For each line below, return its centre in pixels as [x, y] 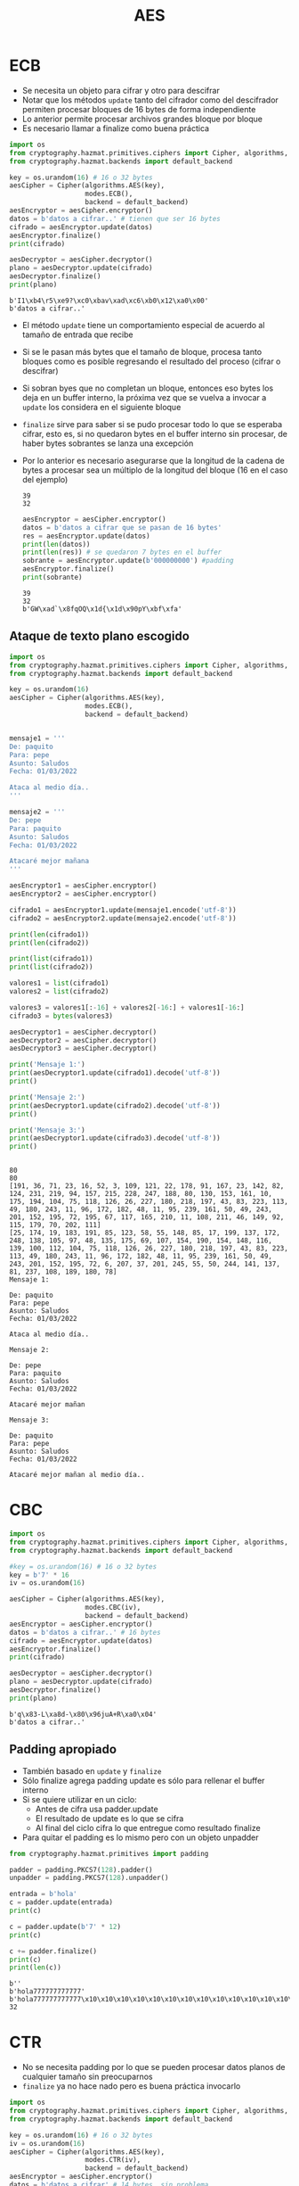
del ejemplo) [45, 479]
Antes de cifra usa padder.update [97, 1809]
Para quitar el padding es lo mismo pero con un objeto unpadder [141, 1837]
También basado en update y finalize [92, 1770]
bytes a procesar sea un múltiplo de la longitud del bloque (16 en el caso [155, 470]
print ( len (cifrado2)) [49, 943]
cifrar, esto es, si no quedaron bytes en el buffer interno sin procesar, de [154, 433]
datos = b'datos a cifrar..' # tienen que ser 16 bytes [115, 219]
